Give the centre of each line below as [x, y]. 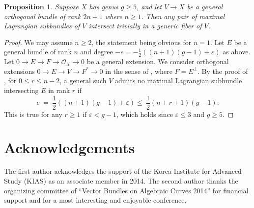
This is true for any [33, 114]
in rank [59, 90]
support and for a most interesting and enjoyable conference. [95, 200]
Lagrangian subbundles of [42, 26]
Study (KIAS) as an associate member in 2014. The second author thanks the [121, 180]
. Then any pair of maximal [183, 16]
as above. [237, 52]
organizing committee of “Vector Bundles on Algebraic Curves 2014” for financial [126, 190]
